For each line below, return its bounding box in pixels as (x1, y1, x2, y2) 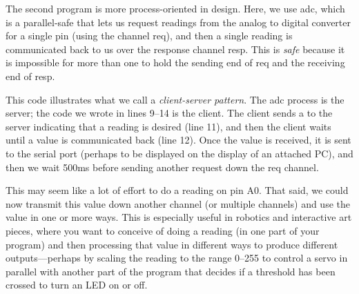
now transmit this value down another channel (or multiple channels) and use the (6, 196, 350, 210)
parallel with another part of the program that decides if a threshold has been (6, 264, 336, 278)
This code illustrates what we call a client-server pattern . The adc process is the (6, 92, 345, 106)
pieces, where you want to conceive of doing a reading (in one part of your (6, 223, 320, 237)
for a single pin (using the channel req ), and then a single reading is (6, 28, 293, 43)
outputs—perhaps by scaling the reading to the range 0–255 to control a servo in (6, 251, 348, 265)
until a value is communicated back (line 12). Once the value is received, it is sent (6, 133, 351, 147)
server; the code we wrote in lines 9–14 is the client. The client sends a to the (6, 106, 333, 120)
